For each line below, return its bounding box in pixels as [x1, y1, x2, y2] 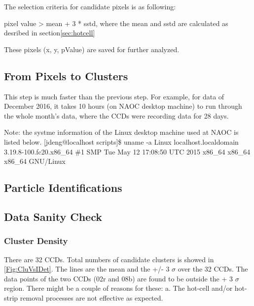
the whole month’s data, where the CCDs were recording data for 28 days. [4, 110, 229, 121]
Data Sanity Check [4, 209, 102, 224]
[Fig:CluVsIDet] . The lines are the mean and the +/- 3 [4, 264, 170, 274]
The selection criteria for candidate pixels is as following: [4, 1, 176, 11]
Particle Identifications [4, 180, 122, 195]
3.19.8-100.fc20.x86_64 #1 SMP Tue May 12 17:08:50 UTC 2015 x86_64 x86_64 [4, 146, 251, 156]
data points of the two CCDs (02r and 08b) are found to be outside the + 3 [4, 273, 233, 283]
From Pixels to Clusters [4, 68, 128, 83]
